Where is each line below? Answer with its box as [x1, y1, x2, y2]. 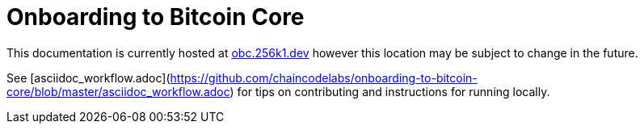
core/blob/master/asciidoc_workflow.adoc [6, 84, 230, 99]
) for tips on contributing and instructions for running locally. [229, 84, 550, 99]
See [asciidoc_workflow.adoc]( [6, 70, 170, 85]
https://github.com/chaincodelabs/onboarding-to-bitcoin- [170, 70, 478, 85]
